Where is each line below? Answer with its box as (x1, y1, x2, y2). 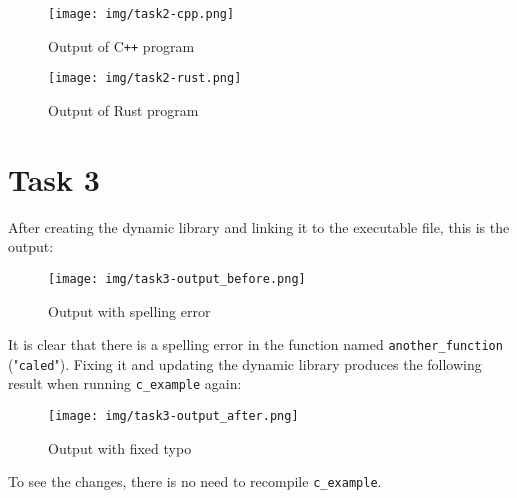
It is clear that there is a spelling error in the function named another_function (8, 334, 503, 355)
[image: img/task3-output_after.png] (48, 409, 299, 424)
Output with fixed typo (48, 437, 192, 458)
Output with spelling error (48, 300, 211, 321)
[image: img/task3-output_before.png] (48, 271, 306, 286)
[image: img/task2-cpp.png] (48, 7, 235, 21)
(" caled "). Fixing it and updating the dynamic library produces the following (8, 353, 482, 374)
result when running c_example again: (8, 373, 242, 394)
